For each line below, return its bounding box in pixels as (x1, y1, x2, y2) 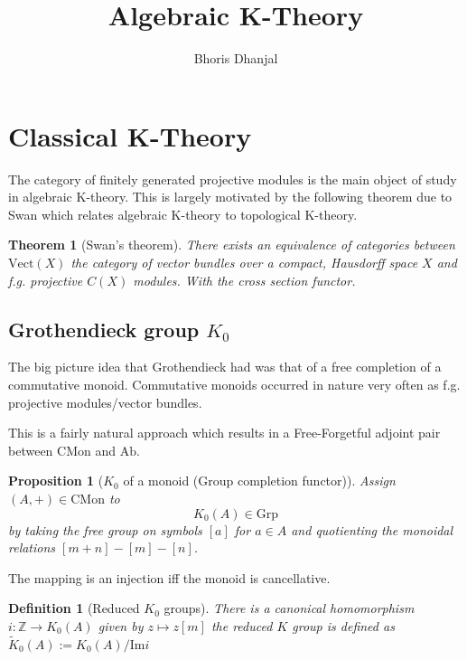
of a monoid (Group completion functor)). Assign (123, 471, 396, 490)
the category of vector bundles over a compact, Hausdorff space (70, 253, 418, 272)
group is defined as (292, 616, 395, 635)
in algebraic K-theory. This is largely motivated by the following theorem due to (8, 187, 453, 206)
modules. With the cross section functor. (133, 270, 356, 289)
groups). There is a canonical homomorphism (163, 599, 415, 618)
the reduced (210, 616, 273, 635)
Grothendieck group (8, 315, 200, 343)
